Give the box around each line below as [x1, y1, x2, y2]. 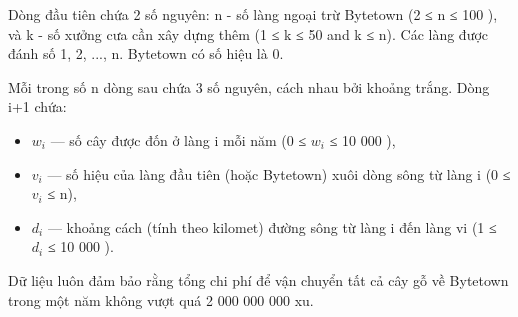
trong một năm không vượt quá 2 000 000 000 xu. [8, 289, 314, 310]
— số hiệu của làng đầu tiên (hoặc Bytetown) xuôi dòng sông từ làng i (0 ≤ [47, 163, 511, 184]
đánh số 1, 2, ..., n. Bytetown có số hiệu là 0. [8, 43, 284, 64]
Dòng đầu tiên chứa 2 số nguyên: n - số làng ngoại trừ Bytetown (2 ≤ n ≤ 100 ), [8, 4, 498, 24]
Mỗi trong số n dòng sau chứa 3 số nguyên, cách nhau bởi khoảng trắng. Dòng [8, 76, 490, 97]
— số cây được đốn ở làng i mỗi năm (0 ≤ [50, 129, 307, 150]
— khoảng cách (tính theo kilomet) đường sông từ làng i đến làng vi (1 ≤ [47, 216, 497, 237]
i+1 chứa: [8, 96, 67, 117]
